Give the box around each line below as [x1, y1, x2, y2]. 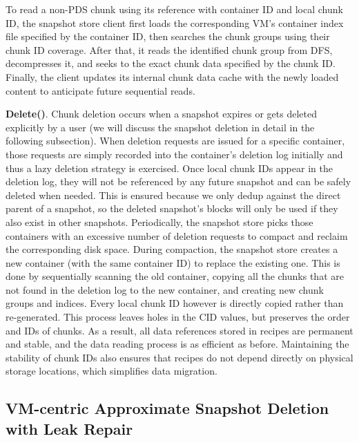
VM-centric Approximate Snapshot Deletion [6, 397, 329, 419]
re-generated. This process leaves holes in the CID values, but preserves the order [6, 310, 350, 324]
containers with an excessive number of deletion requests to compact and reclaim [6, 228, 348, 243]
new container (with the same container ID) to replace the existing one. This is [6, 255, 340, 270]
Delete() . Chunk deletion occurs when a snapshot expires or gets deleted [6, 106, 317, 121]
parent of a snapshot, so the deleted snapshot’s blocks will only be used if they [6, 201, 338, 216]
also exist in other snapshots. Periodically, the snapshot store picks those [6, 214, 313, 229]
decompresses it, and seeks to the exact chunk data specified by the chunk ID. [6, 56, 336, 70]
